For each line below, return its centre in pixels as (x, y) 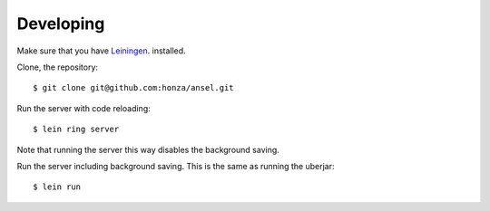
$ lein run (57, 187)
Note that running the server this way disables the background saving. (148, 149)
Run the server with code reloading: (84, 108)
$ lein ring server (76, 129)
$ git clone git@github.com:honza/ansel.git (134, 88)
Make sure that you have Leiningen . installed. (101, 51)
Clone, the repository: (58, 67)
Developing (61, 24)
